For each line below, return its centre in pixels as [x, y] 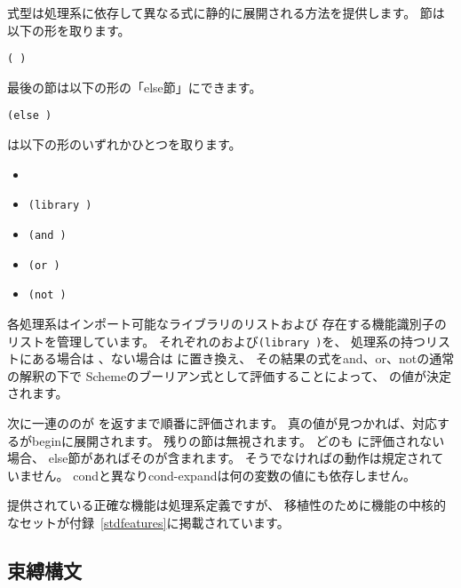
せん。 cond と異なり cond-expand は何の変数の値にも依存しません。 [224, 475]
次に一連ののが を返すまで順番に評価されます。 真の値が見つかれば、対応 [222, 422]
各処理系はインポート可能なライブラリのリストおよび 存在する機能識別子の [227, 323]
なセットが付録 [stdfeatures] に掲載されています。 [148, 522]
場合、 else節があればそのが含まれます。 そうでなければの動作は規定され [219, 458]
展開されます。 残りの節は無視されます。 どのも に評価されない [259, 440]
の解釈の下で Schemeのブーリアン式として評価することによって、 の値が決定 [230, 375]
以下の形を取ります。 [69, 30]
